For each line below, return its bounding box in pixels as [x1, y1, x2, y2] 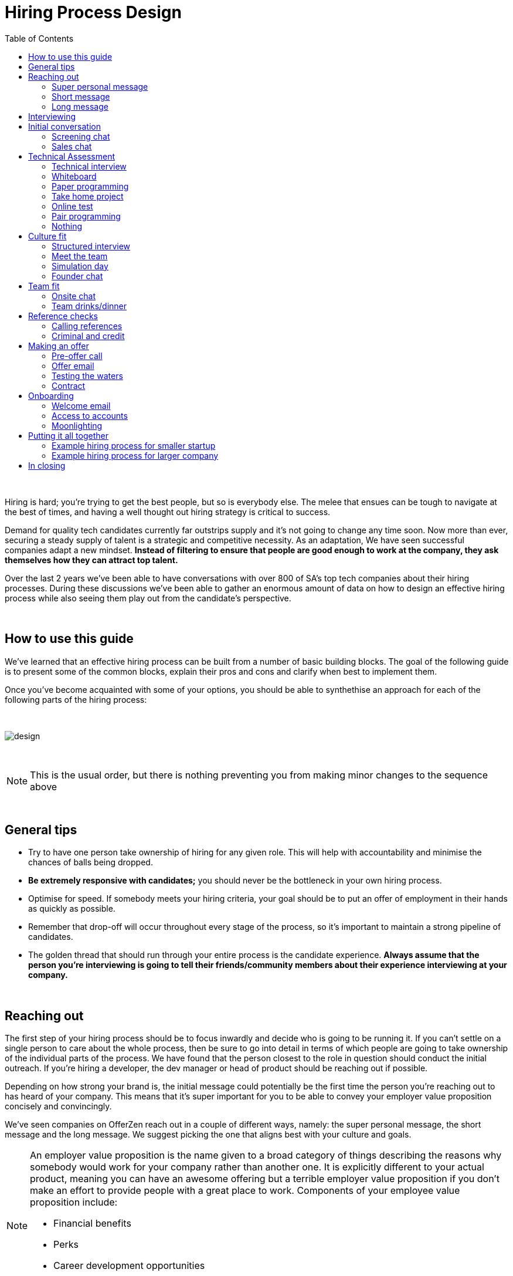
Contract [52, 380, 86, 391]
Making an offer [28, 340, 89, 351]
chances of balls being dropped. [28, 857, 153, 868]
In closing [28, 460, 66, 471]
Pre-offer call [52, 350, 103, 361]
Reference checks [28, 310, 98, 321]
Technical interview [52, 161, 127, 171]
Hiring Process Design [5, 2, 182, 22]
